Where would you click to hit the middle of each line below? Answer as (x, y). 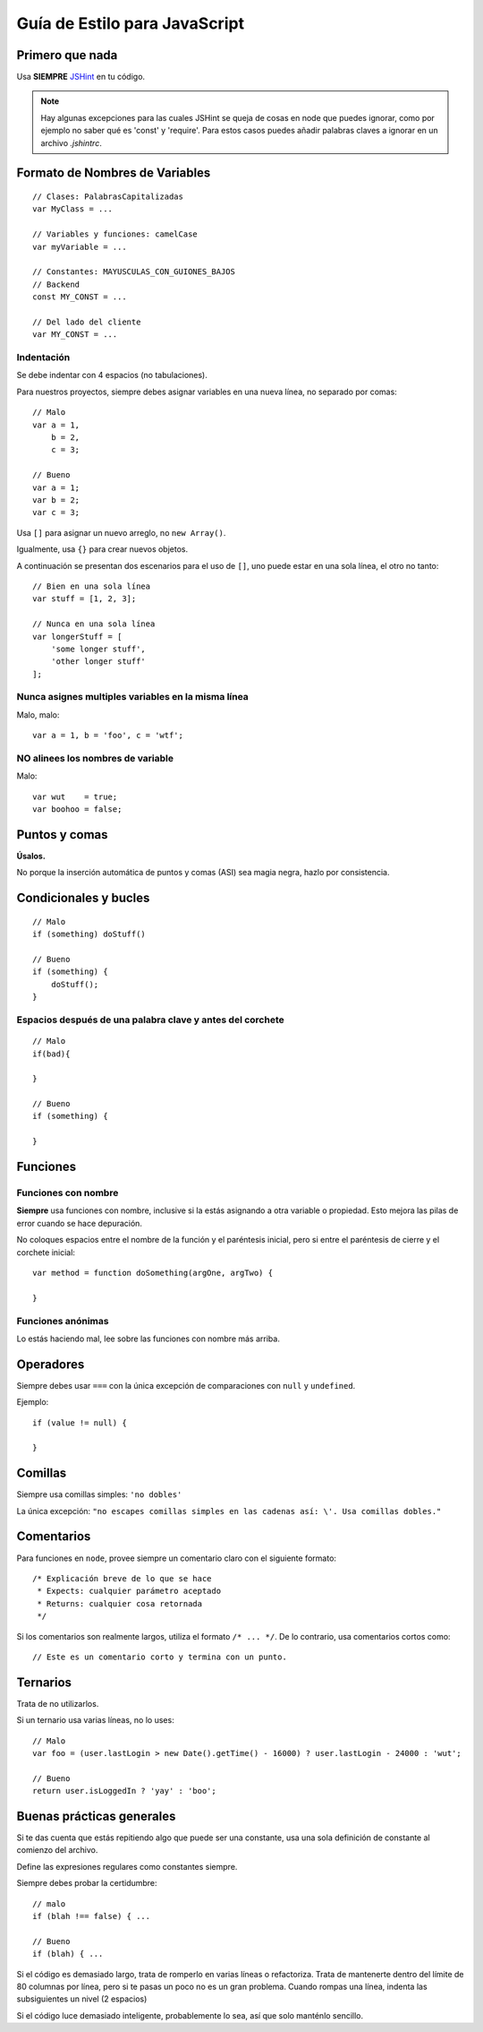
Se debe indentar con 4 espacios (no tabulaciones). (112, 375)
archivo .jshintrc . (71, 142)
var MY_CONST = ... (75, 335)
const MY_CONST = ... (80, 297)
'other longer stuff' (98, 662)
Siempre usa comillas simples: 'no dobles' (99, 1494)
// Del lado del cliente (87, 322)
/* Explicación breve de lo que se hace (122, 1578)
